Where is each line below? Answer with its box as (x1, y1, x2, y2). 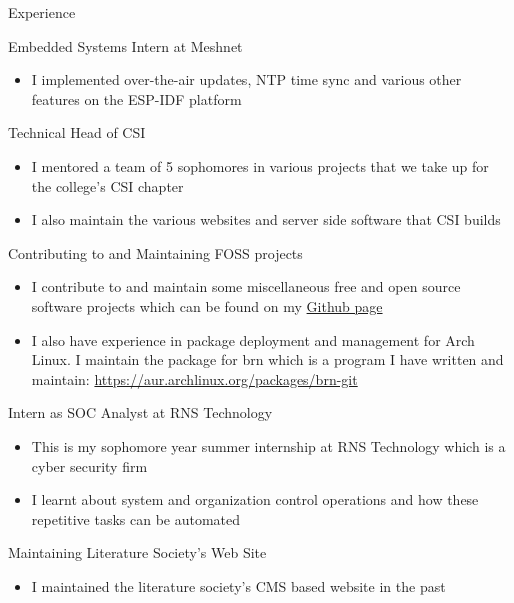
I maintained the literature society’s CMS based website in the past (31, 575, 446, 596)
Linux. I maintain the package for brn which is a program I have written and (31, 349, 504, 370)
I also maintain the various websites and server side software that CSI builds (31, 209, 501, 230)
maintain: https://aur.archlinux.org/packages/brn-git (31, 368, 358, 389)
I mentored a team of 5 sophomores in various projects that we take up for (31, 155, 489, 176)
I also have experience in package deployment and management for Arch (31, 329, 475, 350)
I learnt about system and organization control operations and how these (31, 489, 479, 510)
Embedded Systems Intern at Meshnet (8, 35, 243, 56)
